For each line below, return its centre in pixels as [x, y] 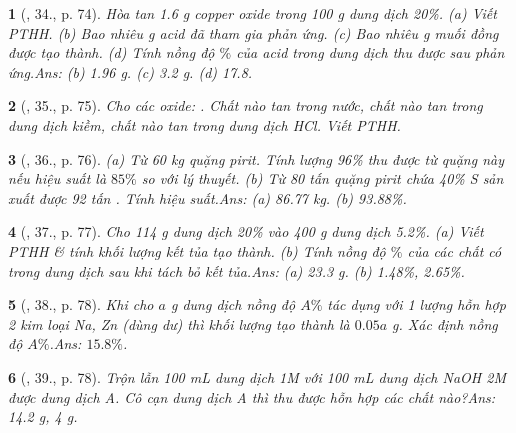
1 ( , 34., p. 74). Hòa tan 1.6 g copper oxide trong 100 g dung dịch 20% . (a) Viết [252, 13]
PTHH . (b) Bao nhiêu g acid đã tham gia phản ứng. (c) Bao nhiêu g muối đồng [253, 32]
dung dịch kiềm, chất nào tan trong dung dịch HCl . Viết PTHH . [204, 124]
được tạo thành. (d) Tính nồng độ [111, 52]
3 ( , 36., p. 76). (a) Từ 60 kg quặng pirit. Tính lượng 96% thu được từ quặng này [256, 158]
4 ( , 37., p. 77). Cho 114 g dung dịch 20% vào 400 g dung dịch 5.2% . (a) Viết [246, 231]
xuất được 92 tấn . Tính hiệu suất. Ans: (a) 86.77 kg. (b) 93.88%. [207, 197]
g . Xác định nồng [445, 323]
